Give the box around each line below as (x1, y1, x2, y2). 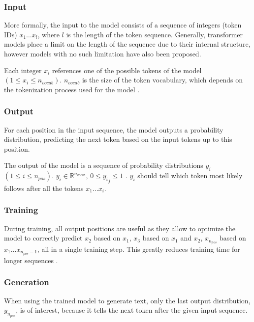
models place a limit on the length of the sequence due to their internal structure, (4, 39, 251, 49)
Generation (4, 276, 49, 288)
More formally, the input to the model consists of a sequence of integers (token (4, 20, 242, 30)
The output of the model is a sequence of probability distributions (4, 160, 203, 170)
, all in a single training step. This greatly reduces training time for (37, 244, 240, 254)
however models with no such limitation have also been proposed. (4, 49, 201, 58)
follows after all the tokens (4, 183, 84, 193)
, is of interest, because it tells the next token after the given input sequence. (16, 305, 248, 315)
